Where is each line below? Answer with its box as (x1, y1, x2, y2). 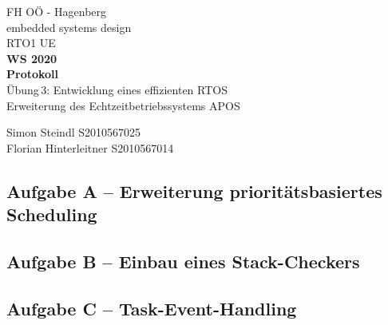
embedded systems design (6, 18, 132, 35)
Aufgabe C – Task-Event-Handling (6, 295, 297, 320)
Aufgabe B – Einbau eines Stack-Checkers (6, 248, 360, 273)
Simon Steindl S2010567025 (6, 124, 141, 141)
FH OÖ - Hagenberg (6, 3, 107, 19)
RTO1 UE (6, 34, 56, 51)
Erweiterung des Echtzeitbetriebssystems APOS (6, 97, 240, 113)
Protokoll (6, 65, 59, 82)
